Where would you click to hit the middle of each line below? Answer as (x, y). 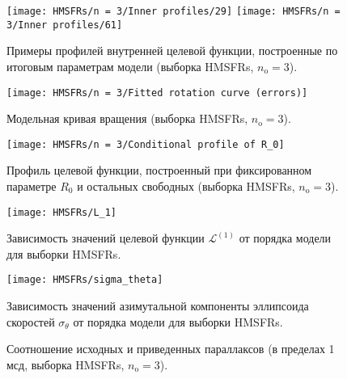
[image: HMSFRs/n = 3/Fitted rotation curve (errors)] (157, 93)
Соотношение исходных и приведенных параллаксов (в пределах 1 (171, 349)
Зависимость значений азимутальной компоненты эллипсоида (158, 306)
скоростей (31, 321)
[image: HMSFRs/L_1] (62, 212)
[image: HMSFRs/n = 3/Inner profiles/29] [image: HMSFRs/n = (173, 11)
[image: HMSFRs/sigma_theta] (85, 280)
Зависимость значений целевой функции (106, 238)
